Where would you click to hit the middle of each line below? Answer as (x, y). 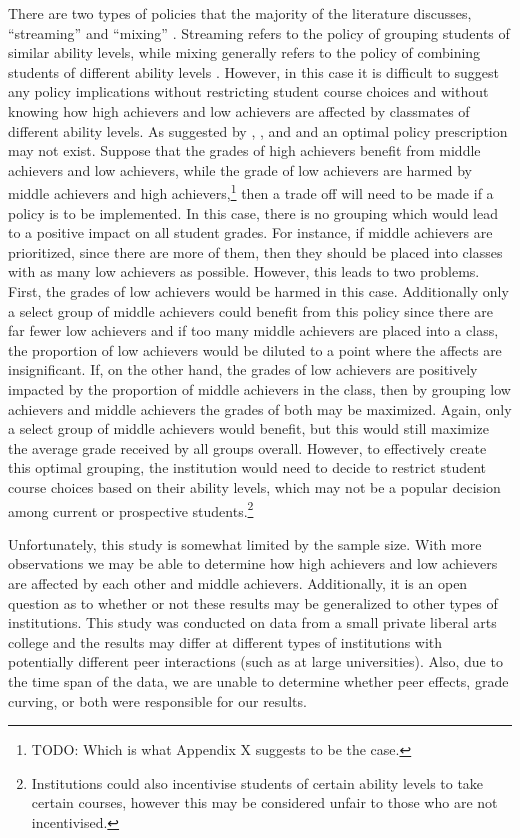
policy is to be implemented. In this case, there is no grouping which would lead (253, 212)
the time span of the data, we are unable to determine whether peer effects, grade (258, 680)
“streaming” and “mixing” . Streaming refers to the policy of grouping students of (259, 32)
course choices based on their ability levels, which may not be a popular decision (254, 486)
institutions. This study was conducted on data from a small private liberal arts (252, 622)
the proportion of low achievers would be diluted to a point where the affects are (255, 349)
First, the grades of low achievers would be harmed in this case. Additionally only (258, 290)
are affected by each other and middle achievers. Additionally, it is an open (238, 582)
